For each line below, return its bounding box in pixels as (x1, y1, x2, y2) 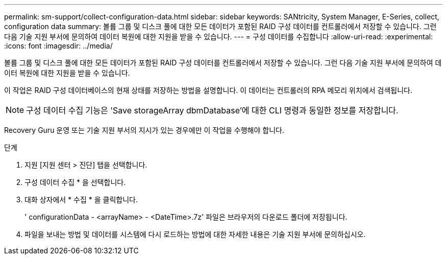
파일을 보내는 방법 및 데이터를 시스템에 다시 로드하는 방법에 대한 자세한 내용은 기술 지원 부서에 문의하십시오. (24, 230, 366, 239)
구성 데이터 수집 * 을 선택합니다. (24, 178, 126, 186)
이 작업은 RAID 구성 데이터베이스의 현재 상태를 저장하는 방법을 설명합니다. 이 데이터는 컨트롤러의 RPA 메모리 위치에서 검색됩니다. (4, 86, 412, 95)
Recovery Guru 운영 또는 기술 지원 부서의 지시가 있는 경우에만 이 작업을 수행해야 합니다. (4, 126, 284, 134)
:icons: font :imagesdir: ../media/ (4, 41, 113, 50)
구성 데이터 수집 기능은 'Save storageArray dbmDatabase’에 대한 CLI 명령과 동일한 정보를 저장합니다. (26, 105, 399, 115)
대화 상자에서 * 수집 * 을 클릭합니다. (24, 195, 138, 204)
